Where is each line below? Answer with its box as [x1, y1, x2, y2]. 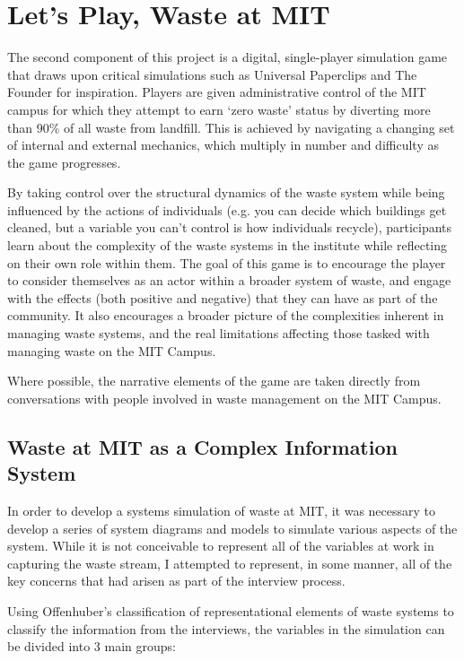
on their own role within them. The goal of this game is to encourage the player [7, 253, 446, 272]
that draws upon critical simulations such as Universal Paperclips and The [7, 65, 417, 83]
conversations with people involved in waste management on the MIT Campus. [7, 388, 442, 407]
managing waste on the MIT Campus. [7, 341, 216, 360]
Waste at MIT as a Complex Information [7, 432, 398, 460]
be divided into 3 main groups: [7, 637, 176, 656]
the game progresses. [7, 152, 121, 171]
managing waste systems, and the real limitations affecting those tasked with [7, 324, 430, 343]
